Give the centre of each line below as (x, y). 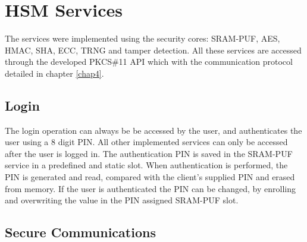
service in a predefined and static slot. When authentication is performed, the (146, 165)
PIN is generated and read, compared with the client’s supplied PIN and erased (150, 177)
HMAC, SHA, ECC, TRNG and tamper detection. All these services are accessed (153, 50)
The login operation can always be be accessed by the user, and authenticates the (153, 130)
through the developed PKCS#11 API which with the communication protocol (149, 62)
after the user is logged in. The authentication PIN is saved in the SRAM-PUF (149, 153)
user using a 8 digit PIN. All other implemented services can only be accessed (146, 142)
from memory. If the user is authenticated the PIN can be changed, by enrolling (150, 188)
